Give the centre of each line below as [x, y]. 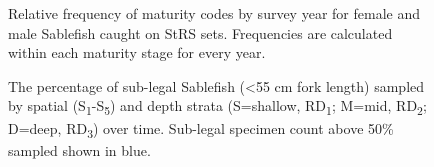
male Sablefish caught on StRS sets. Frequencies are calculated [200, 32]
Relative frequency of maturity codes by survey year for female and [214, 13]
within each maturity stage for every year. [137, 52]
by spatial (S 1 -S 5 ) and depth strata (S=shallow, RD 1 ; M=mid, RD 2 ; [217, 107]
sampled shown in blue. [79, 149]
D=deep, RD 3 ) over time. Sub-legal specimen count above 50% [201, 129]
